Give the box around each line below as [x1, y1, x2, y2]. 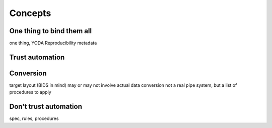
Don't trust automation [9, 102, 83, 111]
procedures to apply [9, 89, 51, 95]
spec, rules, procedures [9, 115, 59, 121]
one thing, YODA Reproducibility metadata [9, 40, 97, 46]
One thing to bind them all [9, 27, 92, 35]
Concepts [9, 8, 51, 19]
